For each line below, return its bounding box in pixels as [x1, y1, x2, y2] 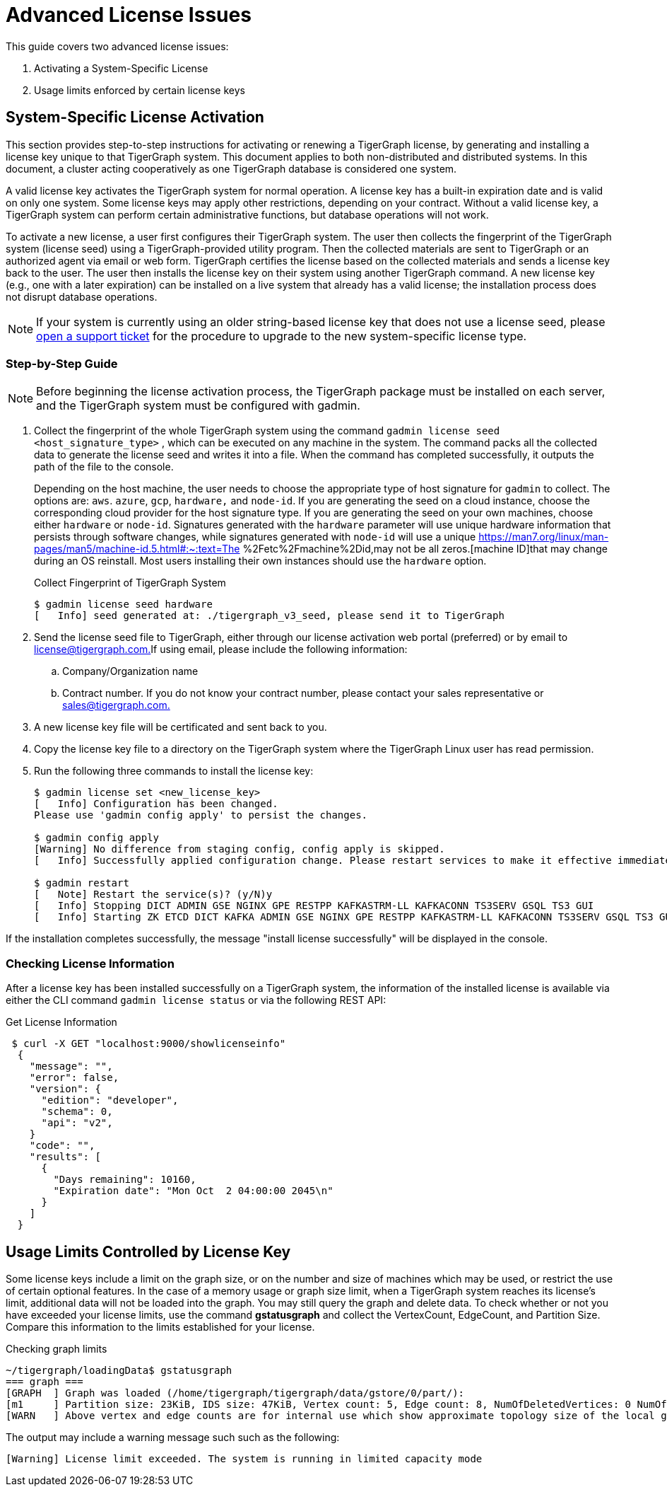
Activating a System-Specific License [34, 62, 208, 74]
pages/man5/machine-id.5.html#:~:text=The [34, 543, 240, 555]
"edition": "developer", [41, 1094, 179, 1106]
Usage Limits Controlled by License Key [6, 1242, 291, 1261]
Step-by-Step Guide [6, 356, 118, 371]
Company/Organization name [62, 665, 199, 678]
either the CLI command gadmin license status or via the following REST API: [6, 994, 386, 1007]
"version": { [29, 1083, 101, 1095]
